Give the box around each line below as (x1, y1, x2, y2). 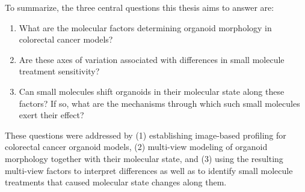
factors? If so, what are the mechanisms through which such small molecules (19, 97, 300, 109)
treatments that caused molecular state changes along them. (5, 176, 227, 188)
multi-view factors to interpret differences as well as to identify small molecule (5, 164, 293, 176)
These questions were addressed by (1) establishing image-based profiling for (5, 128, 286, 141)
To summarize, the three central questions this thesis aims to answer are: (5, 1, 274, 13)
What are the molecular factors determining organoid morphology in (19, 21, 272, 34)
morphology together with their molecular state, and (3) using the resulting (5, 152, 283, 164)
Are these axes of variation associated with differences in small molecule (19, 53, 285, 65)
